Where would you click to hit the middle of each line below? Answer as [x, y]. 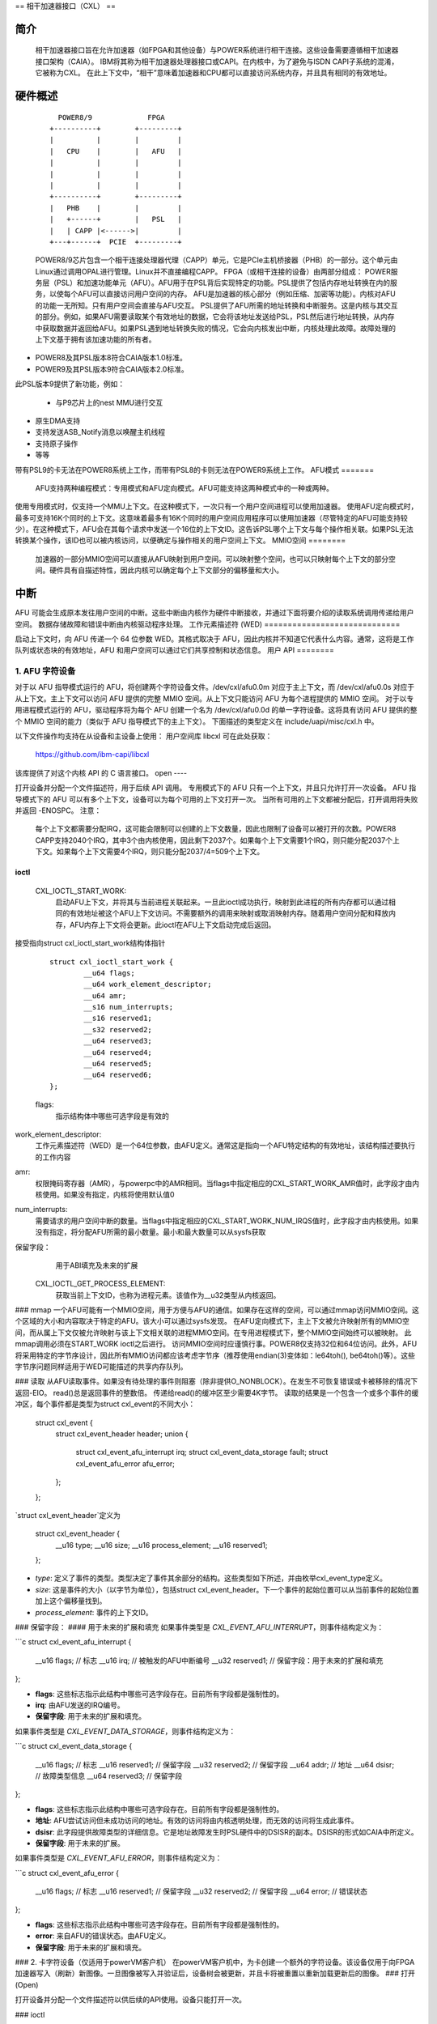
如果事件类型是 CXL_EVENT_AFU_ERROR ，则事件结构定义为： [119, 1858]
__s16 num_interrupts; [129, 1007]
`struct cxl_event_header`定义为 [68, 1515]
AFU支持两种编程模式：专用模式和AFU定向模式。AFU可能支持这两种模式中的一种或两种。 [185, 488]
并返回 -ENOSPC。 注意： [58, 810]
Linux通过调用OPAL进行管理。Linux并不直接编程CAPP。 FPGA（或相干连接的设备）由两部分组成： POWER [213, 271]
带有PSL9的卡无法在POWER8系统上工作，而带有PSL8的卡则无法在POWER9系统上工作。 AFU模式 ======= [195, 470]
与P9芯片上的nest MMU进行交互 [109, 402]
